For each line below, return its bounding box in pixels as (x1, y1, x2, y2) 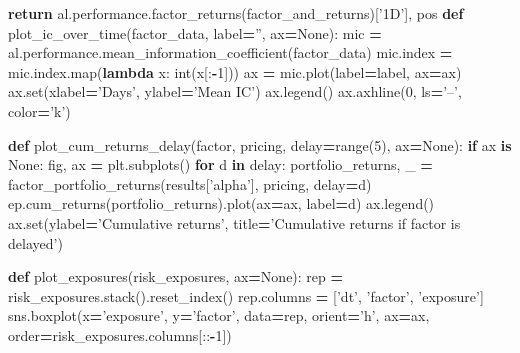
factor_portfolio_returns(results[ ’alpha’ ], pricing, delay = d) (8, 173, 372, 194)
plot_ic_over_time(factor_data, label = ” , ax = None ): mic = (8, 22, 382, 43)
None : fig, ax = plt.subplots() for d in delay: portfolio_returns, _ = (8, 154, 433, 175)
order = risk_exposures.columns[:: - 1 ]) (8, 324, 232, 345)
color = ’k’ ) (8, 100, 71, 121)
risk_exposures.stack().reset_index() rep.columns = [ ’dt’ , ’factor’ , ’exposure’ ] (8, 285, 484, 306)
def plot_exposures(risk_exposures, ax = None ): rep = (8, 266, 344, 287)
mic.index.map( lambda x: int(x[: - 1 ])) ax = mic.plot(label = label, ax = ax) (8, 61, 462, 82)
